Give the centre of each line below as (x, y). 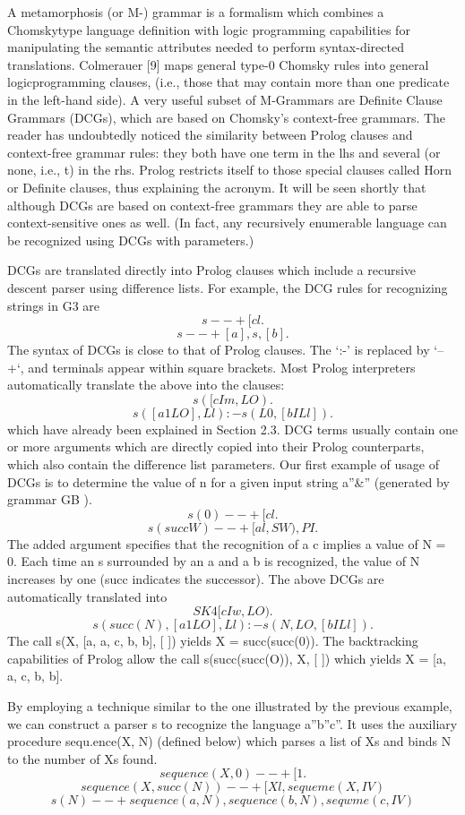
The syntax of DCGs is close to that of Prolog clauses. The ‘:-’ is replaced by (219, 350)
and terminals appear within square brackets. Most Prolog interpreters (222, 367)
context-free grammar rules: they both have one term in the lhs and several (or (224, 152)
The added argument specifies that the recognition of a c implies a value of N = (227, 543)
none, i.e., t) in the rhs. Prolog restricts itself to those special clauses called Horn (230, 170)
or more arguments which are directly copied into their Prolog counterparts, (216, 446)
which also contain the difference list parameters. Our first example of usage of (223, 464)
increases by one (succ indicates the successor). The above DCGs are (196, 579)
